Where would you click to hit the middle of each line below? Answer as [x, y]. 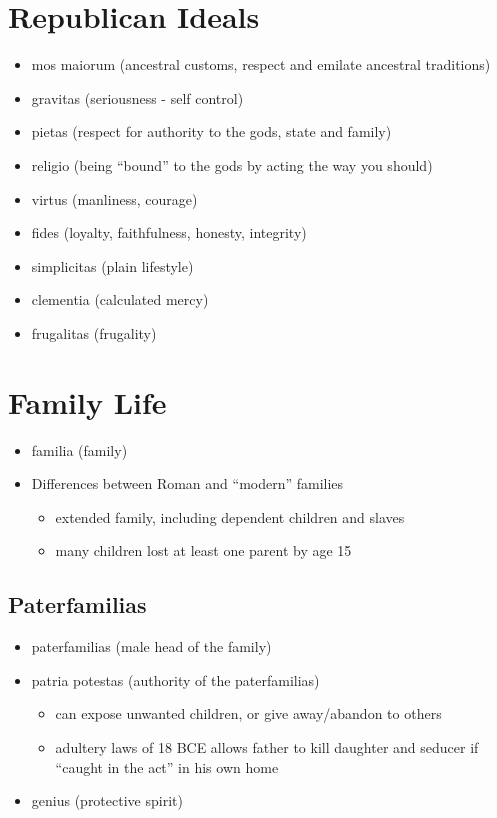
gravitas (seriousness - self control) [137, 97]
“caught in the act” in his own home [167, 766]
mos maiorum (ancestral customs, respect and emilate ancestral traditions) [261, 64]
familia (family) [79, 449]
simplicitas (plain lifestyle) [112, 265]
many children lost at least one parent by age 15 [203, 550]
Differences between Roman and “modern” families [187, 483]
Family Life [87, 401]
